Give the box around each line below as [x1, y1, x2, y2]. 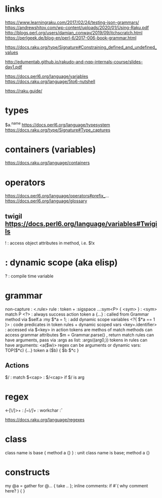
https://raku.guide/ [5, 88, 43, 94]
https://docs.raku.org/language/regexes [5, 417, 85, 422]
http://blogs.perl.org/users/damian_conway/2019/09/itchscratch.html [5, 30, 143, 35]
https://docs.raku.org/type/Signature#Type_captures [5, 127, 110, 133]
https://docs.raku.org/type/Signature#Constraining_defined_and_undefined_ [5, 44, 157, 50]
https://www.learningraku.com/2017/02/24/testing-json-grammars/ [5, 19, 139, 25]
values [5, 49, 18, 55]
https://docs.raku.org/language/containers [5, 160, 90, 166]
